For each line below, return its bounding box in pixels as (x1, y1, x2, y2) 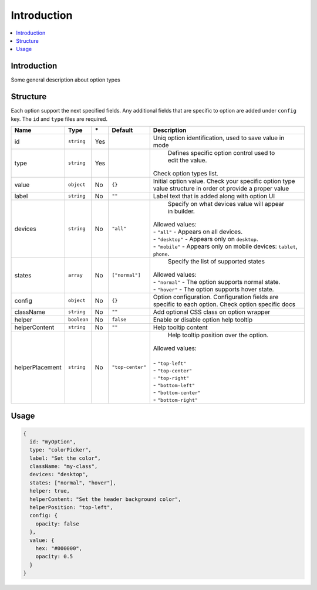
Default (112, 126, 133, 134)
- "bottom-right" (153, 395, 198, 403)
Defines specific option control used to (167, 148, 275, 157)
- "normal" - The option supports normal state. (153, 277, 281, 286)
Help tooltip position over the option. (167, 331, 269, 339)
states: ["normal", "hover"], (29, 479, 117, 486)
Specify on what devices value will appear (167, 199, 285, 208)
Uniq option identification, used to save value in (153, 134, 285, 142)
